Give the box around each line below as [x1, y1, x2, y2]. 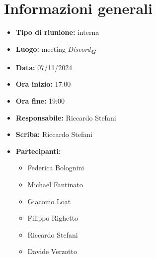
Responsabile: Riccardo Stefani [15, 112, 116, 123]
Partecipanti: [15, 145, 61, 156]
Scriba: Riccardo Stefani [15, 129, 92, 139]
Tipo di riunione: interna [15, 27, 99, 37]
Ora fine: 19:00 [15, 96, 65, 106]
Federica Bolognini [27, 162, 84, 173]
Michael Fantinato [27, 179, 83, 189]
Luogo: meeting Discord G [15, 43, 96, 56]
